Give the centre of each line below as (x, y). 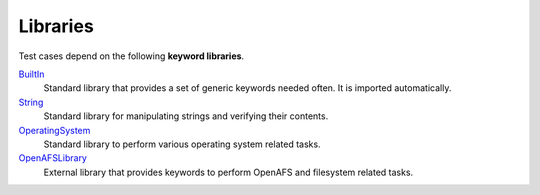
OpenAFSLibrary (52, 158)
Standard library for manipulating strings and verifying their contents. (186, 116)
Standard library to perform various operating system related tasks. (182, 144)
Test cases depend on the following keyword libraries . (131, 56)
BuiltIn (31, 74)
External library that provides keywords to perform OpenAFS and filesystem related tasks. (228, 172)
